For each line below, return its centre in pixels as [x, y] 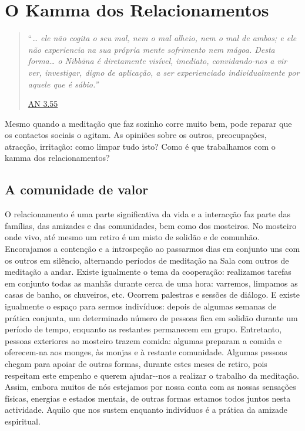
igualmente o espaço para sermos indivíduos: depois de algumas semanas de [141, 306]
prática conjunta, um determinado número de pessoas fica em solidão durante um [151, 317]
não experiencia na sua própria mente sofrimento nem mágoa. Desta [151, 49]
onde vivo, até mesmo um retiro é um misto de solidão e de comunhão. [132, 237]
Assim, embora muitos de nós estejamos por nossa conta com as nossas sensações [150, 387]
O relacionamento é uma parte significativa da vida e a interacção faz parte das [148, 214]
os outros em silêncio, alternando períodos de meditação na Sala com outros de [147, 260]
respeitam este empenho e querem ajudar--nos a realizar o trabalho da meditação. [152, 375]
